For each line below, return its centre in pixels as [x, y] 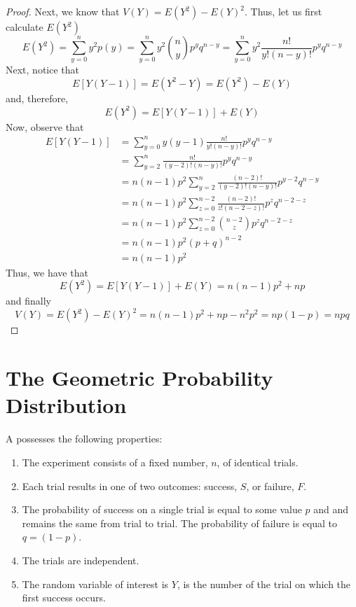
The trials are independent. [81, 560]
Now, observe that [45, 126]
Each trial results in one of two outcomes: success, [130, 486]
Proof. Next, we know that [63, 11]
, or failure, [270, 486]
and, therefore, [37, 98]
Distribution [66, 405]
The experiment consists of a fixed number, [115, 462]
